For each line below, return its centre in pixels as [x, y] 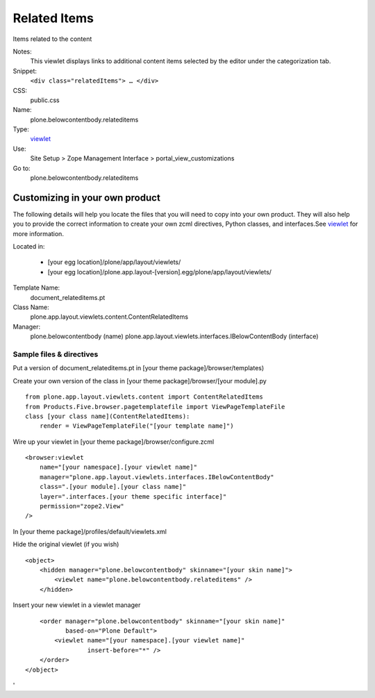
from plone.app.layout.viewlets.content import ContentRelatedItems [144, 397]
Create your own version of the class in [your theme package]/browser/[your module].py [140, 381]
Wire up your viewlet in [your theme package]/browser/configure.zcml [114, 442]
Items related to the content [52, 39]
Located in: [29, 247]
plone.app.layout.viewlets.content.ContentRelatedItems [109, 317]
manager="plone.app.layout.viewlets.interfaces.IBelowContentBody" [157, 477]
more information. [38, 233]
